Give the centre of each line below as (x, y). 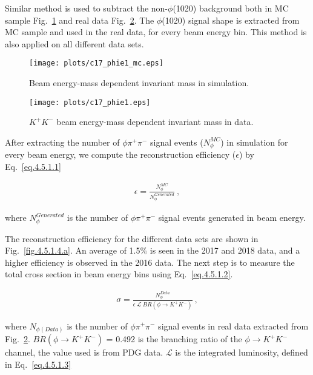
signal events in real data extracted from (233, 326)
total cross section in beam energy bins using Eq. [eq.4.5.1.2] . (119, 274)
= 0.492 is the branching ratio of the (174, 339)
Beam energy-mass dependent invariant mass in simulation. (139, 83)
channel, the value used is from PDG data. (84, 352)
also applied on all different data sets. (74, 43)
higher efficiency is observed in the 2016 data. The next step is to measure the (150, 262)
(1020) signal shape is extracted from (231, 20)
